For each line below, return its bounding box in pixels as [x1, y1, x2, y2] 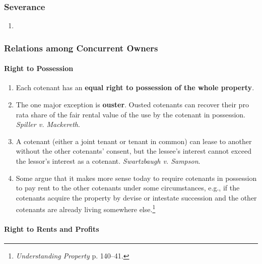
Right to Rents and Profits [4, 224, 99, 234]
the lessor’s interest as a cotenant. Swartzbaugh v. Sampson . [16, 156, 201, 166]
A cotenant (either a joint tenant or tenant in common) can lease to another [16, 136, 252, 146]
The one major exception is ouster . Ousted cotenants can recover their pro [16, 99, 249, 110]
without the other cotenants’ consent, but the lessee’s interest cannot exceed [16, 146, 251, 156]
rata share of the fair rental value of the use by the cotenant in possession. [16, 109, 246, 119]
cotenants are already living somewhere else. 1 [16, 203, 156, 215]
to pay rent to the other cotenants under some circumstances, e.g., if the [16, 182, 240, 193]
